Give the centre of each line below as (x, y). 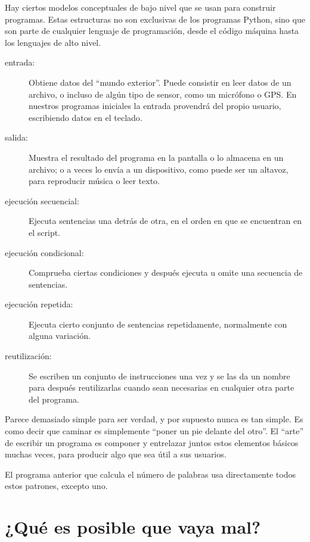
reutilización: (28, 356)
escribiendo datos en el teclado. (86, 117)
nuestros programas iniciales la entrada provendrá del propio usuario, (155, 106)
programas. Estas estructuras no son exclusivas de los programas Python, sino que (155, 19)
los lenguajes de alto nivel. (53, 42)
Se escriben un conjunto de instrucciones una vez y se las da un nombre (159, 376)
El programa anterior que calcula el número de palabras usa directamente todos (150, 474)
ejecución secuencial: (42, 200)
